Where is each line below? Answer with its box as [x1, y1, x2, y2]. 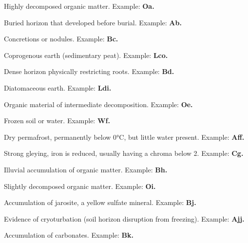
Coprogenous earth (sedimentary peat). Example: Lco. [4, 50, 168, 60]
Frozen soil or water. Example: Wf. [4, 115, 110, 126]
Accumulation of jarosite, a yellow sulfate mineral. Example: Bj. [4, 197, 196, 207]
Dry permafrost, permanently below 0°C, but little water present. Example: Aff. [4, 131, 245, 142]
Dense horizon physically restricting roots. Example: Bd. [4, 66, 174, 76]
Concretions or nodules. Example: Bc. [4, 34, 118, 44]
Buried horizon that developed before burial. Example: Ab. [4, 17, 182, 27]
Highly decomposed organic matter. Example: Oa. [4, 1, 154, 11]
